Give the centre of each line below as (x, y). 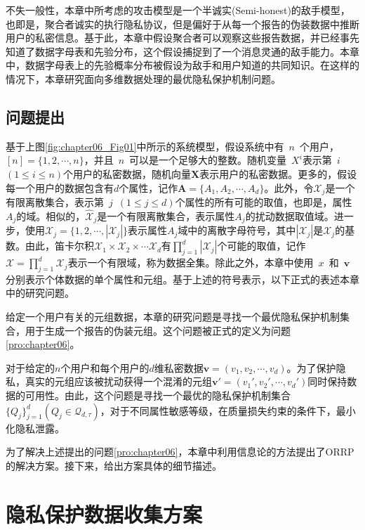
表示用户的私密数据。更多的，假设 (278, 173)
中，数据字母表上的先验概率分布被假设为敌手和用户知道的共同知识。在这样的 (182, 65)
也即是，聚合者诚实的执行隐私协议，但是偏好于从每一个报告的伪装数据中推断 (182, 24)
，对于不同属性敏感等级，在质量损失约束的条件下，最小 (228, 410)
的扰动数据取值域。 (290, 215)
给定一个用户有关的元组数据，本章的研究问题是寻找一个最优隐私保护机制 (173, 317)
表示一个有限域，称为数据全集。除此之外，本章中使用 (191, 263)
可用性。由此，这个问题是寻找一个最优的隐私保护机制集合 (158, 395)
